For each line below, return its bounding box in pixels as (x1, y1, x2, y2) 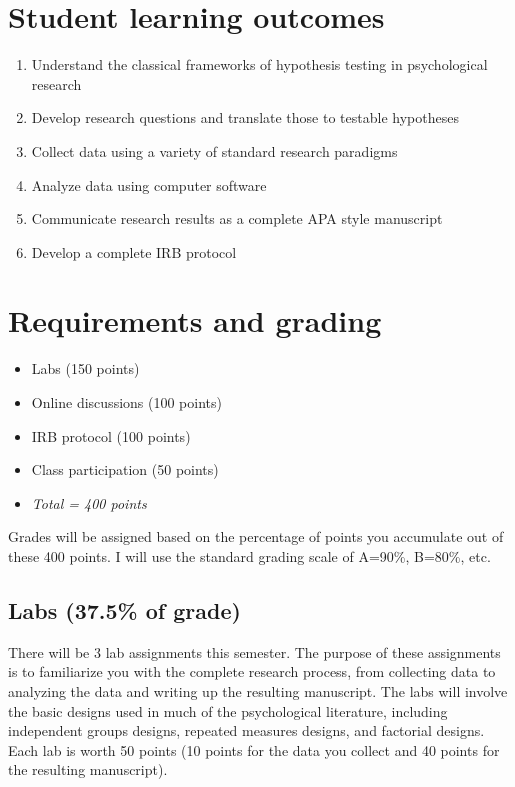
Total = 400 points (31, 492, 147, 513)
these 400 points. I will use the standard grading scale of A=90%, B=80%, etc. (8, 545, 491, 566)
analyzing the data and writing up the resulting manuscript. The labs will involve (8, 680, 508, 701)
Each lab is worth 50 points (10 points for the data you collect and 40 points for (8, 739, 500, 760)
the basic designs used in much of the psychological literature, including (8, 700, 448, 721)
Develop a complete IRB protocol (31, 241, 237, 262)
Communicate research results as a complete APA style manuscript (31, 208, 443, 229)
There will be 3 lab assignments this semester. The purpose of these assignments (8, 641, 501, 662)
